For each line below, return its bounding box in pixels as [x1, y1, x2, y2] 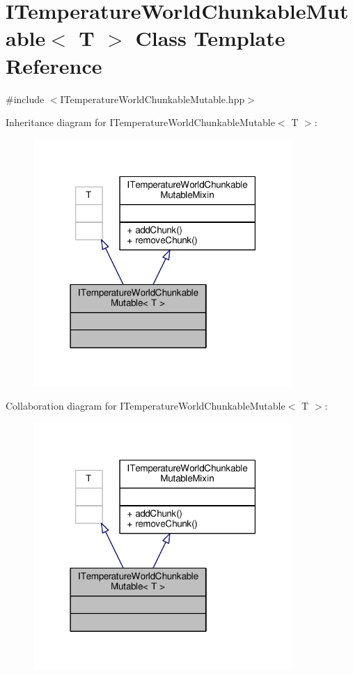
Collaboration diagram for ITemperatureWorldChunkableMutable [6, 398, 285, 413]
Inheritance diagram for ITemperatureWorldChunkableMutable [6, 115, 275, 130]
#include [6, 91, 45, 106]
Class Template [135, 24, 285, 52]
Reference [6, 51, 102, 79]
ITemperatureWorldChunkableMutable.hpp [60, 91, 245, 106]
